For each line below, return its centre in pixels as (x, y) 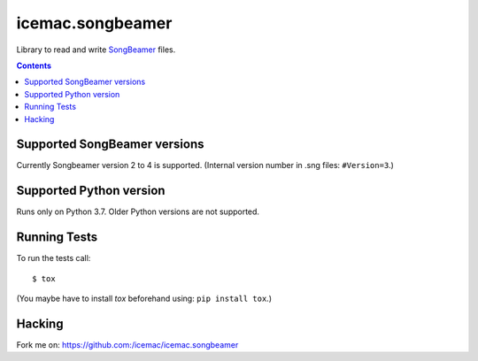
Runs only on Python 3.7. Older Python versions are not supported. (138, 211)
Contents (34, 65)
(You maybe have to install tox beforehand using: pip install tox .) (144, 298)
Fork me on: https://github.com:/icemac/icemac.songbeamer (127, 344)
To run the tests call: (54, 258)
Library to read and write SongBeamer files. (96, 50)
